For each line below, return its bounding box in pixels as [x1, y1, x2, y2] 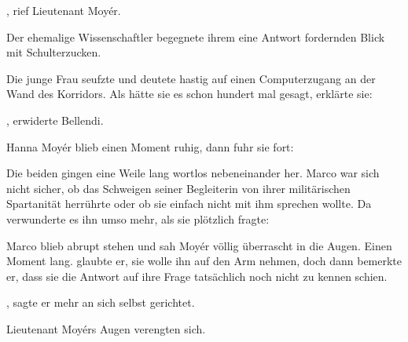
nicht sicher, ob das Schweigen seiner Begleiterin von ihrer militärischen [6, 180, 351, 196]
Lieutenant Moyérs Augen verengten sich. [6, 320, 206, 337]
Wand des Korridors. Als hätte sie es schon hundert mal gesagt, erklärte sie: [6, 85, 373, 102]
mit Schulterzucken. [6, 44, 101, 60]
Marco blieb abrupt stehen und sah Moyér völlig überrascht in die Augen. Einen [6, 237, 392, 253]
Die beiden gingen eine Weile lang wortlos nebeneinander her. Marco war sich [6, 165, 380, 181]
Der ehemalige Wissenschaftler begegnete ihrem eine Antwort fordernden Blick [6, 28, 385, 45]
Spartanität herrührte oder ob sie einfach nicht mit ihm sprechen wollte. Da [6, 195, 372, 212]
